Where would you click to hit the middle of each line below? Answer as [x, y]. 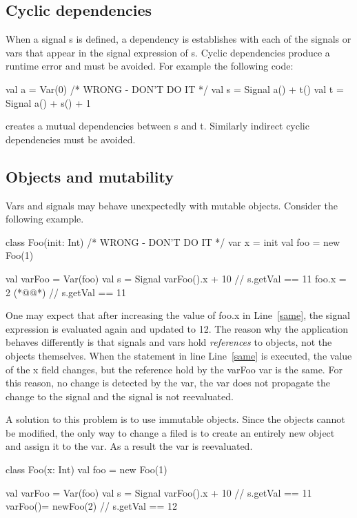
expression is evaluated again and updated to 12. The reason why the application [177, 328]
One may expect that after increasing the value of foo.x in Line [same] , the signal [178, 315]
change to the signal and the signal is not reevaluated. [120, 396]
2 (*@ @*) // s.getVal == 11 [66, 292]
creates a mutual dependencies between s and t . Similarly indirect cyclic [157, 126]
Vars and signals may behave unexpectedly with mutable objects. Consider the [172, 205]
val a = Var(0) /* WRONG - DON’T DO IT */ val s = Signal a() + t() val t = [175, 89]
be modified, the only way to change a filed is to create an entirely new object [170, 432]
